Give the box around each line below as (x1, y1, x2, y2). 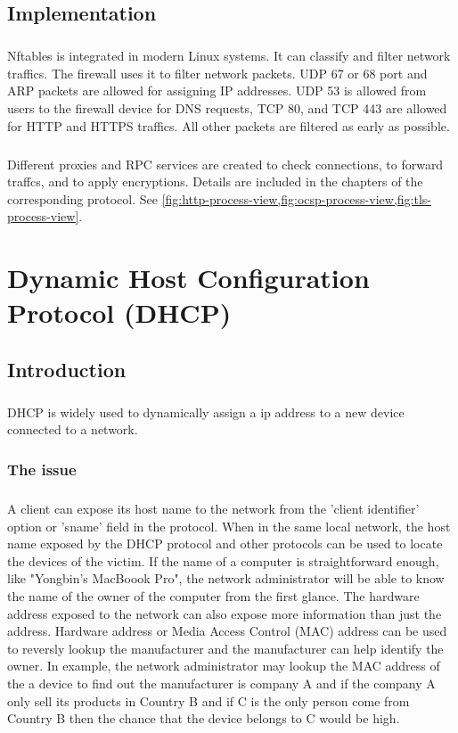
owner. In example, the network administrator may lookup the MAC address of (7, 656, 440, 675)
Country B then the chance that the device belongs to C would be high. (7, 709, 400, 728)
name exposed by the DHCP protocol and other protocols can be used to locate (7, 534, 443, 553)
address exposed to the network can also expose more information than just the (7, 604, 442, 622)
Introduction (7, 355, 127, 383)
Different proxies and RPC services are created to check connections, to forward (7, 154, 444, 173)
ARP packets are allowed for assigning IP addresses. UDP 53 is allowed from (7, 81, 427, 100)
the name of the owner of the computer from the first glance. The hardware (7, 586, 420, 605)
